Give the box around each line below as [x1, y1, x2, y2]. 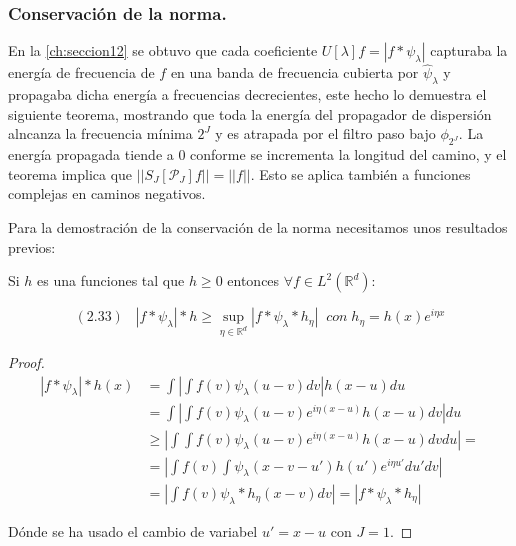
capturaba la [430, 40, 508, 61]
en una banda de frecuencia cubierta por [170, 62, 419, 83]
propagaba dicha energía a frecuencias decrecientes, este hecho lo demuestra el [8, 84, 487, 105]
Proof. [8, 351, 45, 372]
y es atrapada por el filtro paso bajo [215, 123, 436, 144]
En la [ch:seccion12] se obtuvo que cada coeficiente [8, 40, 318, 61]
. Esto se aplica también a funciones [250, 163, 471, 184]
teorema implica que [8, 163, 133, 184]
